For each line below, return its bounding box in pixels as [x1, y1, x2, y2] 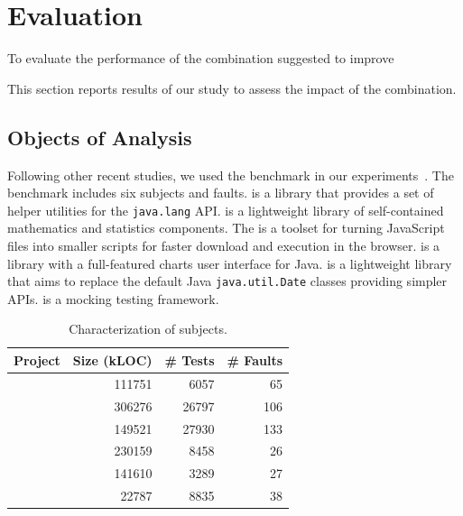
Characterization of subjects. [69, 319, 227, 338]
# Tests [164, 350, 215, 369]
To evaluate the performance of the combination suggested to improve [7, 49, 394, 68]
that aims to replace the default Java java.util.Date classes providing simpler [7, 272, 448, 290]
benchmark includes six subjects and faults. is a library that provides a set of [7, 183, 434, 202]
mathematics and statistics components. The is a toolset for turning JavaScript [7, 218, 445, 237]
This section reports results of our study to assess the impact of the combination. [7, 78, 457, 97]
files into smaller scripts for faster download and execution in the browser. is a [7, 235, 440, 254]
